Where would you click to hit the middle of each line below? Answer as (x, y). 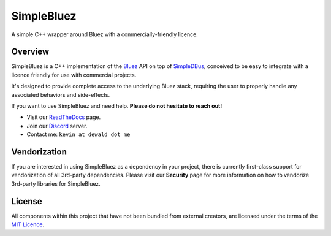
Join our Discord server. (57, 126)
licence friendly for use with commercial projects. (74, 75)
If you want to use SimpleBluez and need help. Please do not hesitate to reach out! (117, 106)
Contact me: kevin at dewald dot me (78, 134)
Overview (30, 52)
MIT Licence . (28, 224)
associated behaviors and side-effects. (61, 94)
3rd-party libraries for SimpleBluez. (56, 183)
